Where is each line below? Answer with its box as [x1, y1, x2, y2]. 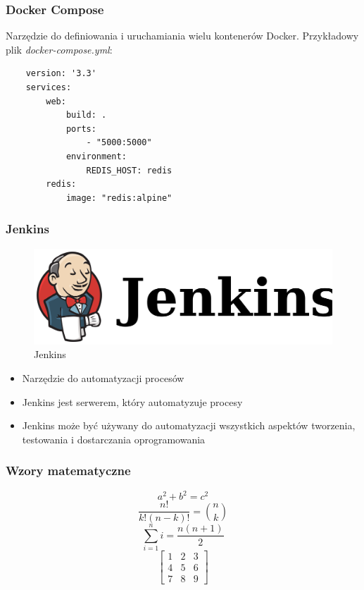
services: [25, 82, 72, 92]
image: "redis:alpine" [65, 192, 172, 203]
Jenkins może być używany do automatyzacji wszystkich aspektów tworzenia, [22, 418, 356, 433]
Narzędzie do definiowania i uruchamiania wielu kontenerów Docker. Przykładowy [6, 28, 359, 43]
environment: [65, 151, 127, 161]
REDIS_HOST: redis [86, 165, 172, 176]
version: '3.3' [25, 68, 96, 79]
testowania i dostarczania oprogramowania [22, 431, 206, 446]
